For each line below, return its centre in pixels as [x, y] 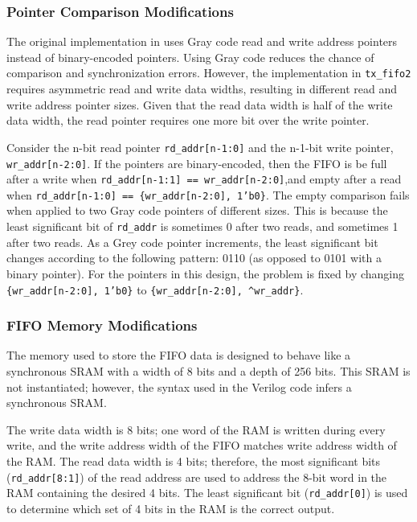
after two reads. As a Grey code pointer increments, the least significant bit [192, 242]
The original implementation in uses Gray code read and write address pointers [202, 41]
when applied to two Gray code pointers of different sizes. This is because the [197, 210]
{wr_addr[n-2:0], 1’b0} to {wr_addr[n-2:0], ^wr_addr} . [155, 289]
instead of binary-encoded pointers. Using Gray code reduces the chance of [190, 57]
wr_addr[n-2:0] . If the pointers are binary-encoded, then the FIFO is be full [197, 163]
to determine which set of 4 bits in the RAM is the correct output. [171, 508]
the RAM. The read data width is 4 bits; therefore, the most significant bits [194, 460]
